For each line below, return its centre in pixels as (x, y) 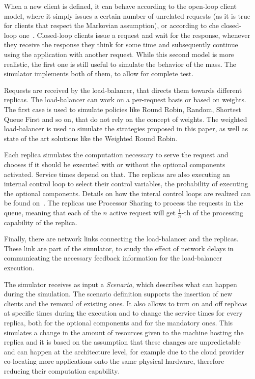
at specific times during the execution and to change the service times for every (123, 313)
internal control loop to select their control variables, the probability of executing (126, 184)
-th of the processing (212, 212)
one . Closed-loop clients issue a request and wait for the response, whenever (135, 35)
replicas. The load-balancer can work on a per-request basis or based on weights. (125, 100)
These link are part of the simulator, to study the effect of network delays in (119, 248)
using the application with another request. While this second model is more (119, 54)
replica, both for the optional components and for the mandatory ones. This (118, 323)
